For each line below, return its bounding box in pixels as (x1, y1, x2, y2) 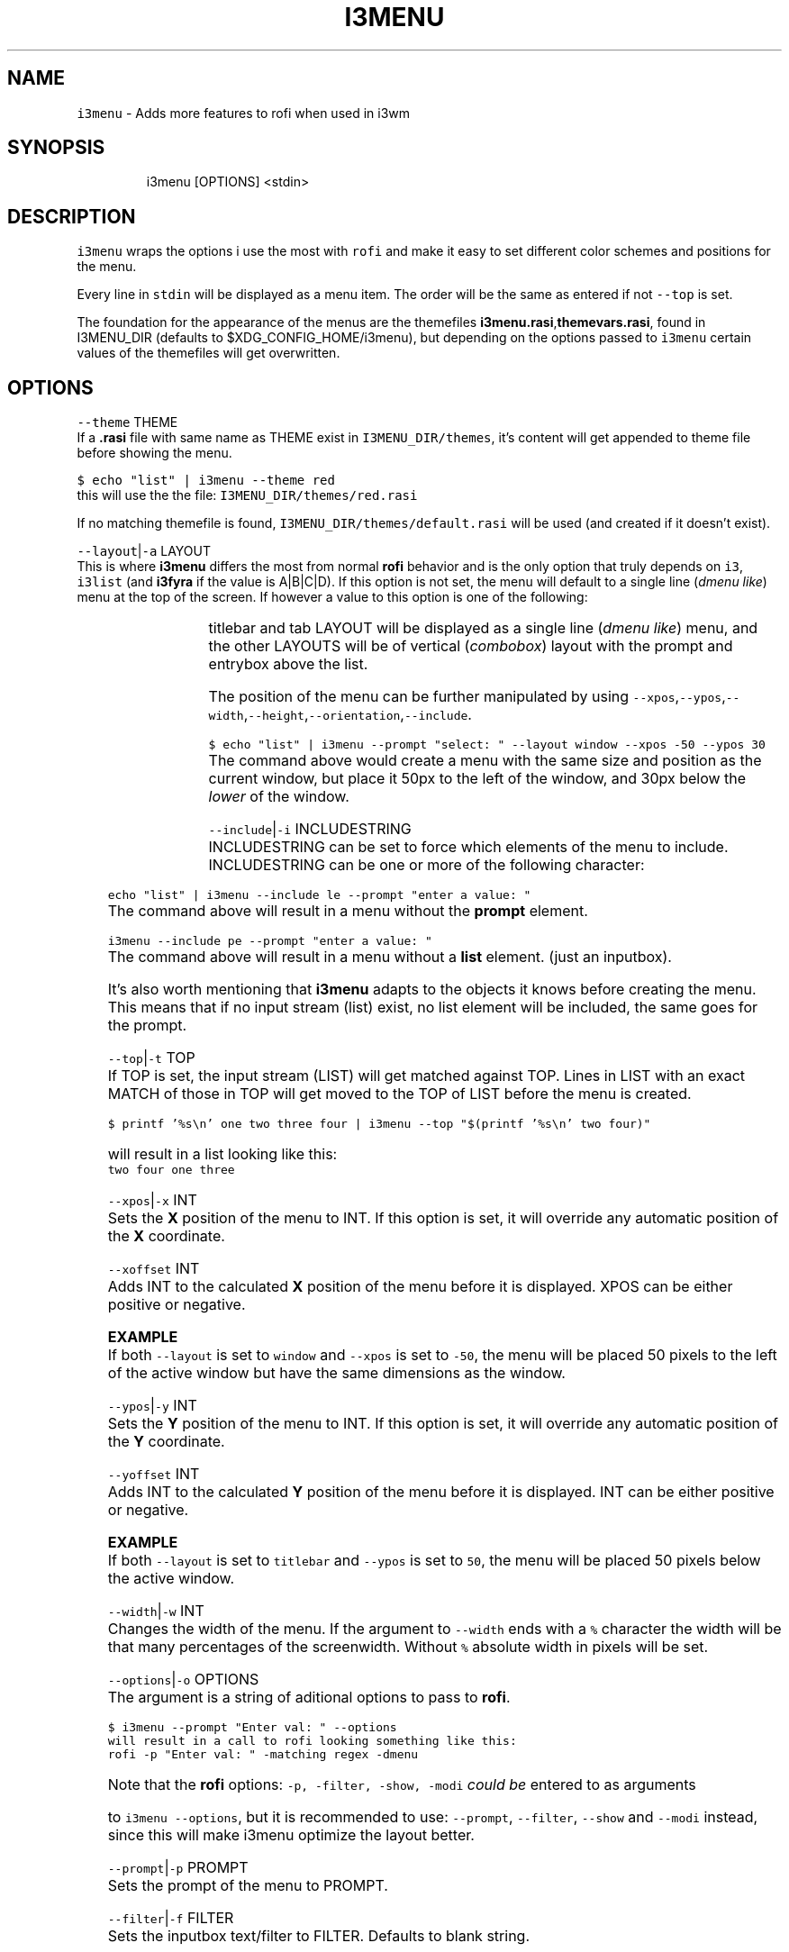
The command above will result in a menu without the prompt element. (107, 902, 588, 921)
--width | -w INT (107, 1602, 204, 1621)
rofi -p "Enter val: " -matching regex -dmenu (107, 1748, 419, 1762)
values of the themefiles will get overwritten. (77, 345, 340, 361)
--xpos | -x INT (107, 1191, 197, 1210)
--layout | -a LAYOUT (77, 543, 212, 559)
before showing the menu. (77, 445, 232, 461)
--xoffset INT (107, 1259, 200, 1278)
